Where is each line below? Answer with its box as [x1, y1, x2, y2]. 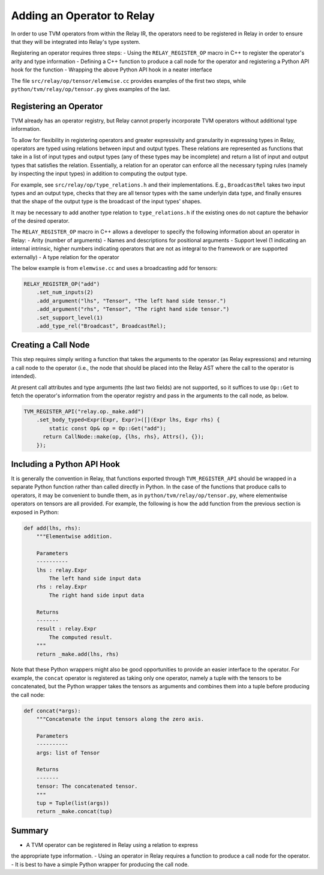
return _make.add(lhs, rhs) [36, 651, 119, 657]
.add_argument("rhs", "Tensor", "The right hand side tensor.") [36, 306, 230, 313]
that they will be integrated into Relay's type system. [11, 38, 140, 45]
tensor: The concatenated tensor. [36, 783, 138, 790]
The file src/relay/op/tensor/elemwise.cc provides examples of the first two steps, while [11, 77, 246, 84]
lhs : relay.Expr [36, 567, 88, 573]
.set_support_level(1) [36, 314, 103, 321]
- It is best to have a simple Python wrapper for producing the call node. [11, 861, 189, 868]
